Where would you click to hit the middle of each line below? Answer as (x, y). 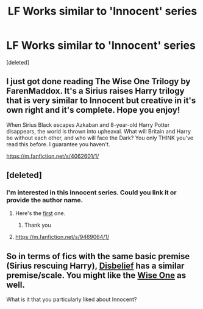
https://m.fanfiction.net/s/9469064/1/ (62, 237)
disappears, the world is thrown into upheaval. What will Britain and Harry (98, 131)
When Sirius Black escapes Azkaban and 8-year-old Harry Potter (88, 125)
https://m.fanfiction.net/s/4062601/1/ (53, 156)
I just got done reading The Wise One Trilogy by (98, 81)
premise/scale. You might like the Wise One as (96, 275)
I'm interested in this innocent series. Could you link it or (91, 193)
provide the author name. (45, 201)
